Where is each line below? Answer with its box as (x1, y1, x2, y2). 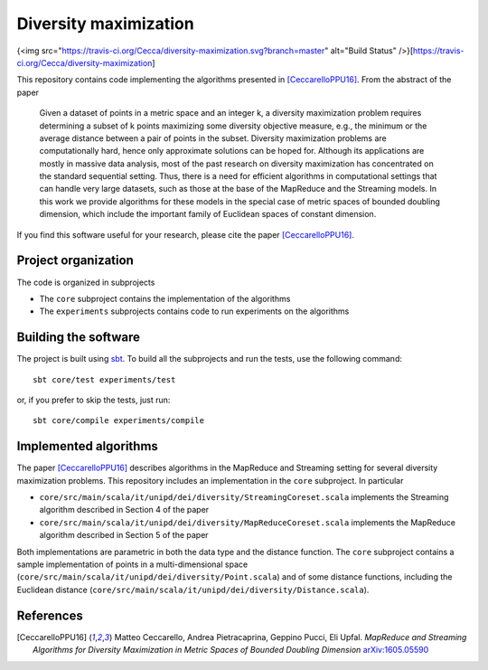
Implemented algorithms (16, 439, 158, 454)
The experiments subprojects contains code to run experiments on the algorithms (39, 306, 350, 316)
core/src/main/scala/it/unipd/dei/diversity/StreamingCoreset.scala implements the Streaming (39, 492, 449, 503)
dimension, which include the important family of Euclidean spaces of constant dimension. (39, 209, 377, 220)
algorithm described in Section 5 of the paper (39, 530, 209, 541)
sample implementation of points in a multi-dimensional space (16, 559, 249, 570)
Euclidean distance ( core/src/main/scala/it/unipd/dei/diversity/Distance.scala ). (16, 584, 370, 595)
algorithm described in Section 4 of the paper (39, 505, 210, 515)
